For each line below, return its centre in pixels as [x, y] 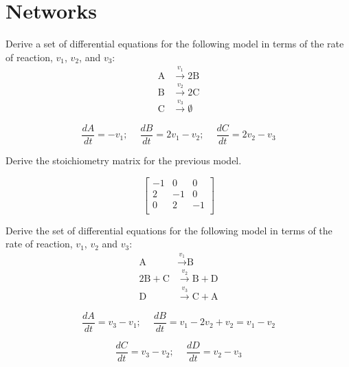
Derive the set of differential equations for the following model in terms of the [169, 230]
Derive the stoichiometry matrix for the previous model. [124, 160]
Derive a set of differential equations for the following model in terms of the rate [175, 44]
